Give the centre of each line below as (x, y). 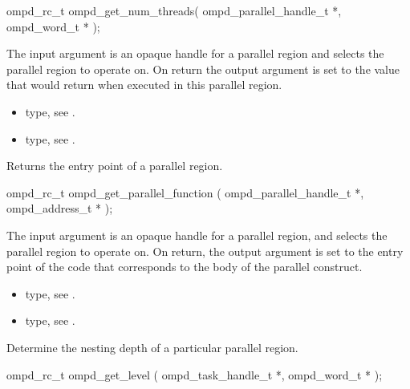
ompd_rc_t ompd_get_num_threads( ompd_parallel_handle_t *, (174, 10)
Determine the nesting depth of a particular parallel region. (152, 347)
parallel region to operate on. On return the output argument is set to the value (203, 69)
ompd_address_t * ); (60, 208)
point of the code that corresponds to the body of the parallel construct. (185, 267)
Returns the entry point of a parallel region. (115, 166)
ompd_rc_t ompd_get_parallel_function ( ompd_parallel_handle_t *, (185, 192)
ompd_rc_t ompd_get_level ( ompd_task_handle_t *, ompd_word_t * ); (195, 374)
